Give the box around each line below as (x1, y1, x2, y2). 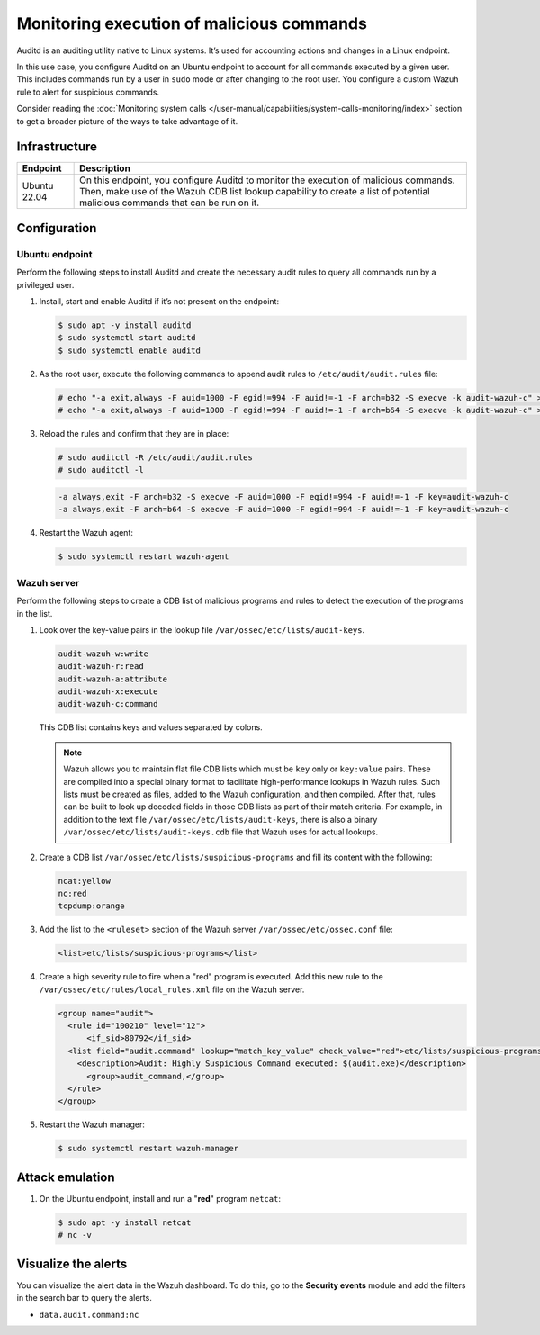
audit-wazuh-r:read (58, 662, 144, 672)
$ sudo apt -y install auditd (58, 320, 192, 330)
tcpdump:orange (58, 901, 125, 911)
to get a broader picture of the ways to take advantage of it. (16, 115, 238, 126)
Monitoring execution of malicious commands (16, 14, 368, 33)
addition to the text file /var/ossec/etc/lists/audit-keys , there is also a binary (63, 814, 378, 825)
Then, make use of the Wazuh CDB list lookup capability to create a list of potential (79, 185, 431, 198)
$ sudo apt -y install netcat (58, 1217, 192, 1228)
